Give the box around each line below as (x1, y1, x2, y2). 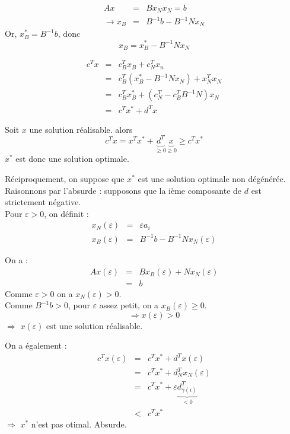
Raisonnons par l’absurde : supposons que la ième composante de (5, 184, 242, 196)
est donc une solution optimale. (15, 152, 129, 165)
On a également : (5, 339, 67, 352)
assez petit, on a (99, 299, 159, 311)
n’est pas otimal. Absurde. (31, 417, 127, 430)
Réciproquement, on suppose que (5, 173, 125, 184)
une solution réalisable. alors (29, 123, 133, 135)
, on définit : (44, 207, 89, 219)
